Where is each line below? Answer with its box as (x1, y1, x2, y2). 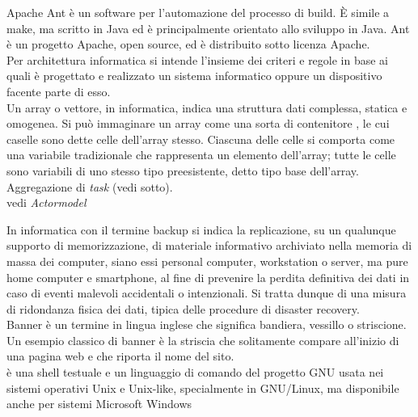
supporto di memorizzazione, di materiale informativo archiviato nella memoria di (6, 237, 412, 254)
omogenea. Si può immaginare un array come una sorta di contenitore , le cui (6, 115, 390, 132)
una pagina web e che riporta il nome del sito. (6, 347, 234, 364)
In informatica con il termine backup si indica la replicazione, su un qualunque (6, 221, 396, 238)
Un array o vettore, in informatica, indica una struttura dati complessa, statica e (6, 99, 407, 116)
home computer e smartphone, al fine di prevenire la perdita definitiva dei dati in (6, 268, 410, 285)
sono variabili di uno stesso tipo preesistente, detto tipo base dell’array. (6, 162, 359, 179)
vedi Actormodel (6, 194, 87, 211)
